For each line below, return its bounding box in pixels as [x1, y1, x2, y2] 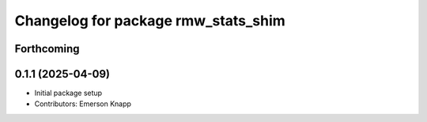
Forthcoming [14, 42, 80, 55]
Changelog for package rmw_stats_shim [14, 12, 286, 29]
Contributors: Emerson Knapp [34, 99, 132, 109]
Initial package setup [34, 88, 103, 98]
